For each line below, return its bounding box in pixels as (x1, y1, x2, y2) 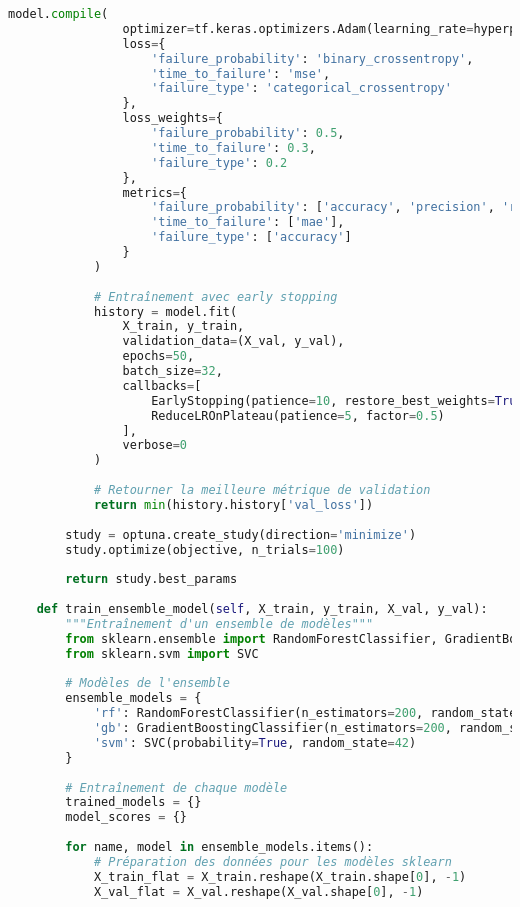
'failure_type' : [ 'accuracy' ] (151, 230, 352, 245)
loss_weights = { (122, 111, 223, 126)
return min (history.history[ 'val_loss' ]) (93, 497, 374, 512)
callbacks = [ (122, 378, 202, 393)
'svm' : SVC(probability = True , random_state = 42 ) (93, 735, 417, 750)
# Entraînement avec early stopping (93, 289, 338, 304)
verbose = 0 (122, 438, 187, 453)
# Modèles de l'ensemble (65, 676, 230, 691)
